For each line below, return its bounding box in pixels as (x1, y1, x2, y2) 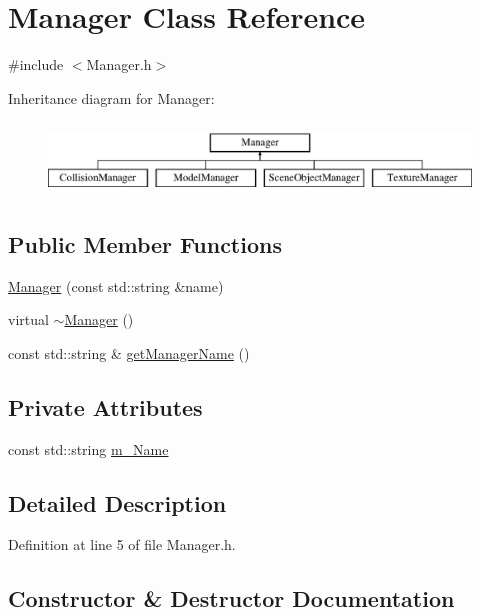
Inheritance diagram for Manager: (8, 87, 215, 108)
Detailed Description (8, 487, 227, 518)
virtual (8, 309, 49, 330)
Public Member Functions (8, 228, 282, 259)
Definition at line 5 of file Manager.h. (8, 534, 236, 555)
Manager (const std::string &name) (8, 275, 224, 296)
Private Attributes (8, 391, 203, 422)
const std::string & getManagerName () (8, 342, 250, 363)
